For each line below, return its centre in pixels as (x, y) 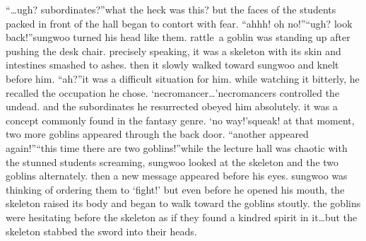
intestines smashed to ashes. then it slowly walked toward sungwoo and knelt (172, 65)
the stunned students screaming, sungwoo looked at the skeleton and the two (172, 161)
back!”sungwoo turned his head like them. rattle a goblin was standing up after (178, 37)
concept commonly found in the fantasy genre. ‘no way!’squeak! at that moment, (180, 120)
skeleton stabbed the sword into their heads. (101, 231)
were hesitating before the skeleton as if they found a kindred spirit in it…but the (182, 217)
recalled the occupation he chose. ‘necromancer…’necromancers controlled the (173, 92)
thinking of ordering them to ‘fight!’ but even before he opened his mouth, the (175, 189)
